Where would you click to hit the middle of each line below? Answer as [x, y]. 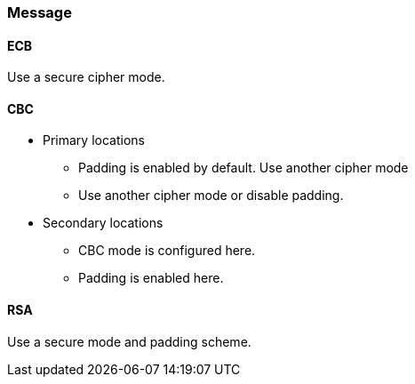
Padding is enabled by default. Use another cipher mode [243, 168]
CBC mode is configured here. [167, 251]
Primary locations [94, 140]
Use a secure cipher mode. [86, 77]
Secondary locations [103, 223]
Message [40, 12]
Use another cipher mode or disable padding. [211, 196]
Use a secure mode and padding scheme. [129, 341]
